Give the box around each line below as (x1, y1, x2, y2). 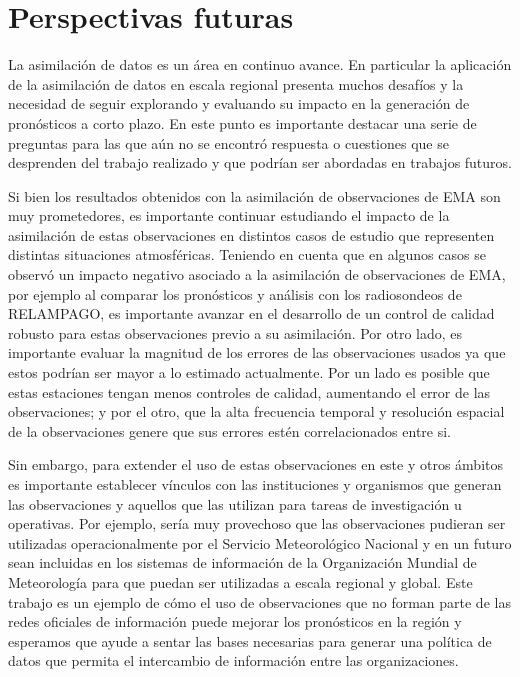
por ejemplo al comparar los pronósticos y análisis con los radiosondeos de (8, 283, 462, 304)
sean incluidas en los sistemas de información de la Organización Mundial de (8, 552, 477, 573)
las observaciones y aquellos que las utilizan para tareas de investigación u (8, 493, 462, 514)
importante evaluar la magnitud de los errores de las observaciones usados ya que (8, 342, 506, 363)
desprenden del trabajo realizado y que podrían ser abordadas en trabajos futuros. (8, 152, 512, 173)
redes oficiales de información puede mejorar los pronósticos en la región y (8, 611, 462, 632)
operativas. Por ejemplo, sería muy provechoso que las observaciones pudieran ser (8, 513, 506, 534)
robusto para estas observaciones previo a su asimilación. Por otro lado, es (8, 322, 463, 343)
